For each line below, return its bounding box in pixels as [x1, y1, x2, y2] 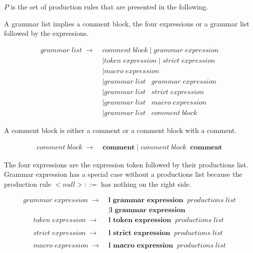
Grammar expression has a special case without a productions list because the [4, 169, 243, 179]
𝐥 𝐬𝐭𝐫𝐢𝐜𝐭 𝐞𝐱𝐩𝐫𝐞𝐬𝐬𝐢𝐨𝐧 [108, 229, 170, 237]
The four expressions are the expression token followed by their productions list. [4, 159, 249, 169]
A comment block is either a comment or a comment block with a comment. [4, 125, 237, 135]
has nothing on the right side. [101, 178, 191, 189]
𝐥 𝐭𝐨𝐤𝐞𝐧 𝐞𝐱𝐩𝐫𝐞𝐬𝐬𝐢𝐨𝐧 [108, 217, 171, 224]
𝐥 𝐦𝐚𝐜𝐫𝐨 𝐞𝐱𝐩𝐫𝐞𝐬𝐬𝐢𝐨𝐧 [108, 242, 173, 249]
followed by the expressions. [4, 28, 89, 38]
